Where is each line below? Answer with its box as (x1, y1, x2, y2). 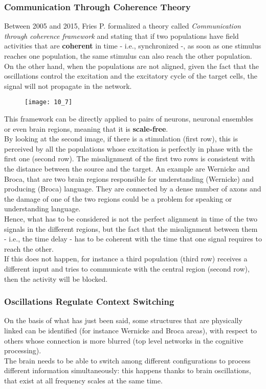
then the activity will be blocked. (4, 273, 108, 284)
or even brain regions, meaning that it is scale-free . (4, 123, 168, 134)
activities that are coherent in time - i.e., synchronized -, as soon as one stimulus (4, 40, 261, 51)
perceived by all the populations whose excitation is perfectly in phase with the (4, 143, 253, 154)
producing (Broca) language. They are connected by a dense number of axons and (4, 183, 261, 194)
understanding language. (4, 203, 81, 214)
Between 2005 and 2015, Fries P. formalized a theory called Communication (4, 20, 241, 31)
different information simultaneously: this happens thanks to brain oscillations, (4, 365, 251, 376)
